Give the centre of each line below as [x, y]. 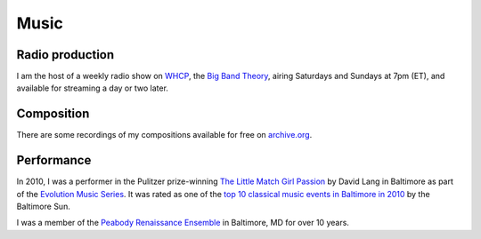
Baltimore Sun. [43, 207]
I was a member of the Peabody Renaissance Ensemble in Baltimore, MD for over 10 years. [183, 223]
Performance [54, 160]
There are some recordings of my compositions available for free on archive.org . [164, 135]
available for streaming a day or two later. [93, 88]
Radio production [65, 55]
